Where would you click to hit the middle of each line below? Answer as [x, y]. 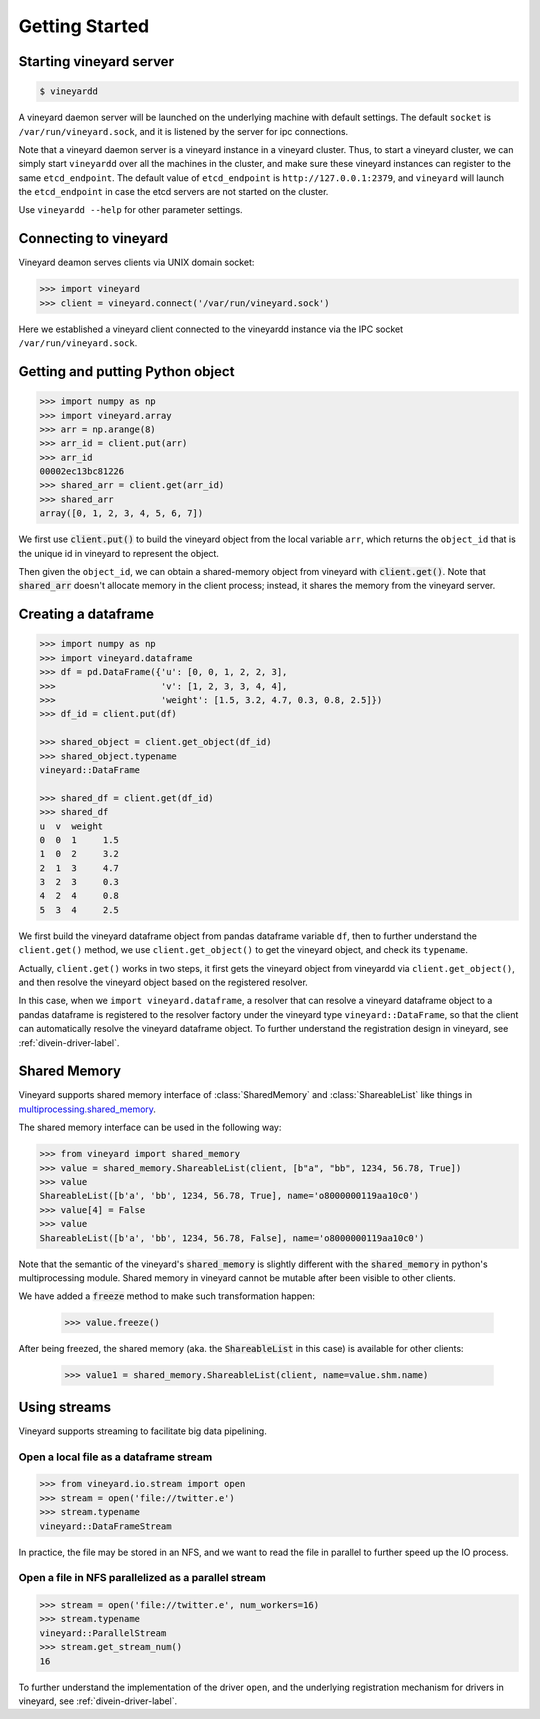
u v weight [71, 826]
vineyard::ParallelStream [103, 1633]
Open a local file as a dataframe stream [115, 1457]
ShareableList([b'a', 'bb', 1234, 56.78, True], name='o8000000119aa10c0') [229, 1196]
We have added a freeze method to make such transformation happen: [166, 1296]
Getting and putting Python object [126, 371]
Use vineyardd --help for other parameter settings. [131, 210]
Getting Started [84, 26]
